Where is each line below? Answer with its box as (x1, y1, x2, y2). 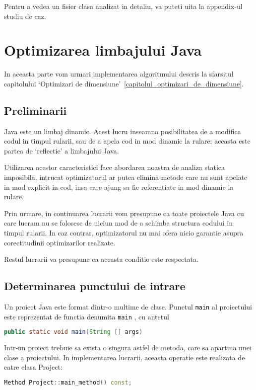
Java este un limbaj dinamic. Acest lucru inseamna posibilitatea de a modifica (4, 126, 241, 136)
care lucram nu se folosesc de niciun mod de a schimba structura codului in (4, 218, 233, 228)
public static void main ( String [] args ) (4, 328, 143, 336)
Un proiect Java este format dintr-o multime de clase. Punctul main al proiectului (4, 302, 252, 312)
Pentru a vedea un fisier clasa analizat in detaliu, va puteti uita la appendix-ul (4, 1, 243, 11)
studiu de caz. (4, 10, 46, 21)
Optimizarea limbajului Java (4, 40, 202, 60)
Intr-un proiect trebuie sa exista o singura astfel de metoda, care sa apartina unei (4, 342, 252, 353)
